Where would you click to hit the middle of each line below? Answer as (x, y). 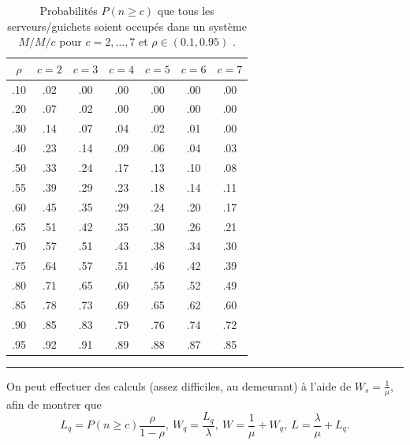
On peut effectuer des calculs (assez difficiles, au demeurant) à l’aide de (179, 385)
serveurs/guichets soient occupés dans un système (127, 26)
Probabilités (69, 10)
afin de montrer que (54, 404)
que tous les (186, 10)
